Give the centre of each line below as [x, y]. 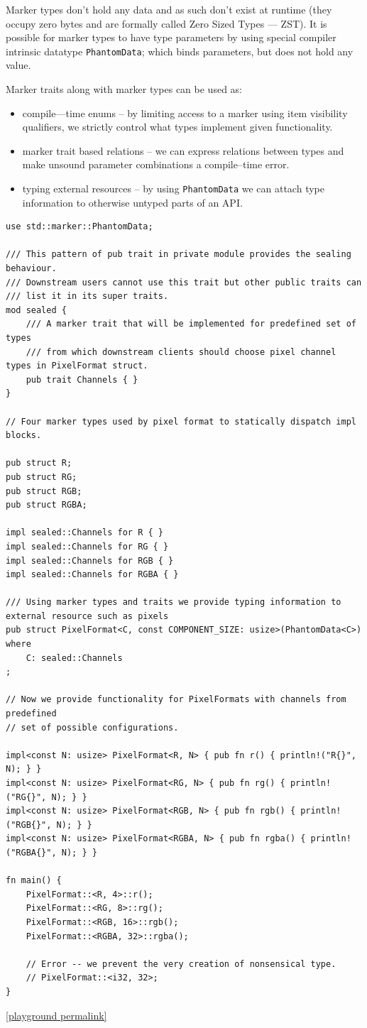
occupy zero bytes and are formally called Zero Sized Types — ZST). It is [166, 23]
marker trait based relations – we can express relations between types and [183, 150]
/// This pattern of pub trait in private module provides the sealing [179, 255]
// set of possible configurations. [92, 727]
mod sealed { [36, 310]
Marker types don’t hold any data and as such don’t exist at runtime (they [169, 9]
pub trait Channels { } [82, 379]
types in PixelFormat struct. [77, 366]
